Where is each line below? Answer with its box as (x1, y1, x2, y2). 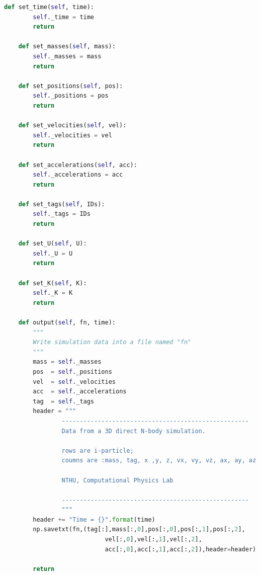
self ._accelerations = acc (33, 171, 123, 179)
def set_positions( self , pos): (18, 82, 123, 90)
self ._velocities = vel (33, 131, 112, 139)
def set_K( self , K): (18, 279, 87, 287)
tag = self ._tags (33, 397, 95, 405)
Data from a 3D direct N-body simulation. (61, 427, 206, 435)
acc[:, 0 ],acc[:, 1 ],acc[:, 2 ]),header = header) (105, 545, 256, 553)
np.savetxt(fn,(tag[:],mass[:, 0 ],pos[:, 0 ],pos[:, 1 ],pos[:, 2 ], (33, 526, 245, 533)
